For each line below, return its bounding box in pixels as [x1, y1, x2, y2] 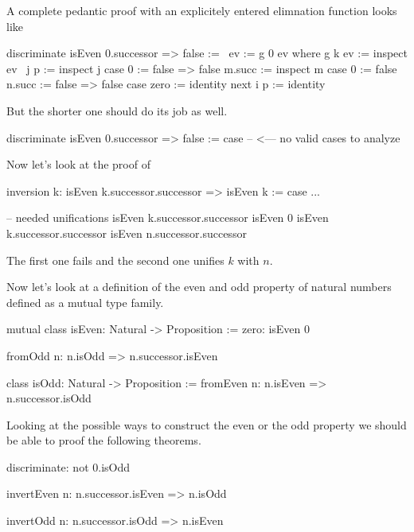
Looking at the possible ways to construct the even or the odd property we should [6, 416, 407, 433]
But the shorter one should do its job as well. [6, 102, 228, 118]
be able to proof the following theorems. [6, 432, 201, 449]
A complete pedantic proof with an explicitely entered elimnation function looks [6, 2, 397, 18]
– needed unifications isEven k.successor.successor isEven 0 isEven [6, 209, 329, 226]
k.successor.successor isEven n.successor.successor [6, 224, 247, 241]
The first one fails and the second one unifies [6, 251, 225, 268]
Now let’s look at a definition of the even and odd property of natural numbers [6, 278, 392, 295]
